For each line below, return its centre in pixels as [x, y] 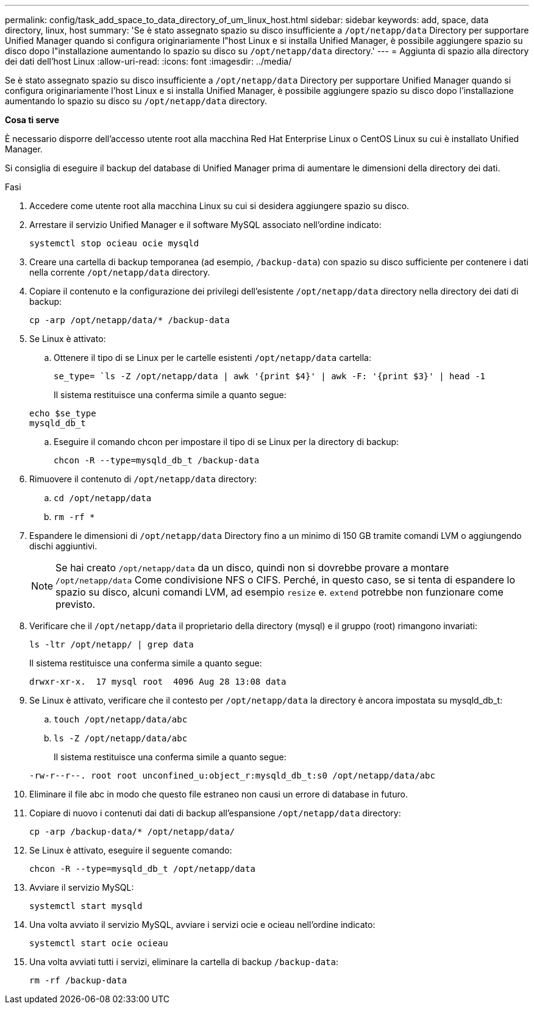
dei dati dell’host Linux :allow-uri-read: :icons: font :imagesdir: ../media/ [148, 61]
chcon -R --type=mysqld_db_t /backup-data [157, 460]
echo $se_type [63, 413]
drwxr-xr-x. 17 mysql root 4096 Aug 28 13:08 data [158, 682]
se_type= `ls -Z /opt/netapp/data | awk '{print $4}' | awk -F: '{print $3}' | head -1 [270, 376]
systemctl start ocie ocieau [99, 943]
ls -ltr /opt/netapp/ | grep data [112, 644]
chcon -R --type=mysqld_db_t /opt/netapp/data [142, 869]
